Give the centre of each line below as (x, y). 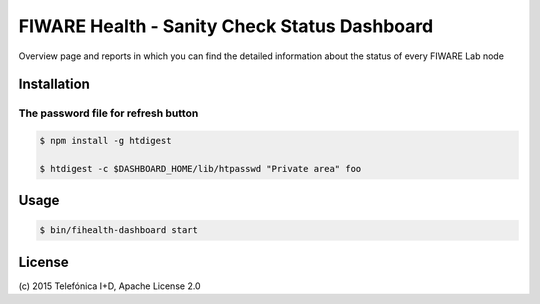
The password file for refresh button (108, 113)
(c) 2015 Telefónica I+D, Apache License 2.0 (109, 286)
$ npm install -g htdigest (105, 141)
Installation (54, 84)
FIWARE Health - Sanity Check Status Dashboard (226, 26)
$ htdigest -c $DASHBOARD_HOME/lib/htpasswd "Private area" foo (200, 168)
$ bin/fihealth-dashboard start (119, 230)
